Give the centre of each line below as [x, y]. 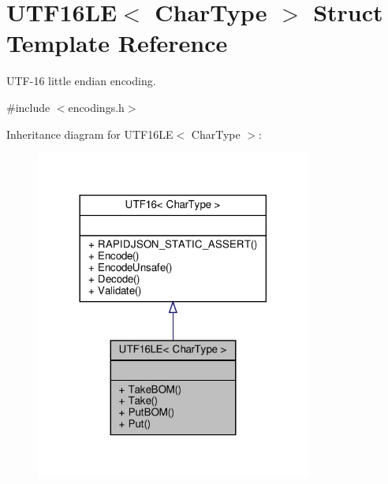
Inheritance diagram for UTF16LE [90, 134]
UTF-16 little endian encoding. [81, 81]
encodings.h [96, 107]
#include [28, 107]
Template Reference [117, 43]
